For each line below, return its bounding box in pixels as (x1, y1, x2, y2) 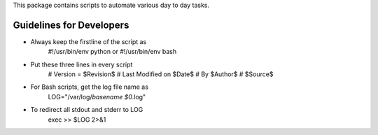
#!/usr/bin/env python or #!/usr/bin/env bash (48, 48, 177, 56)
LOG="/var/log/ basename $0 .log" (48, 92, 146, 101)
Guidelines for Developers (13, 19, 129, 31)
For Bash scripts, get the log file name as (30, 83, 148, 91)
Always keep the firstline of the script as (30, 37, 147, 45)
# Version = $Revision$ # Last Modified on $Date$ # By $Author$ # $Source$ (48, 70, 274, 78)
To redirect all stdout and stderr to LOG (30, 106, 143, 114)
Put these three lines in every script (30, 60, 133, 69)
